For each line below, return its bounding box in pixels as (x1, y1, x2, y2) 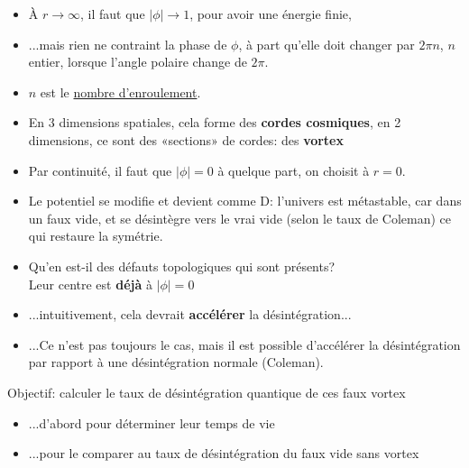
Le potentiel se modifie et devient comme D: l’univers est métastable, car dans (28, 191, 462, 210)
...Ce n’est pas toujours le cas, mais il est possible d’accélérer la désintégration (28, 335, 461, 353)
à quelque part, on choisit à (217, 161, 370, 179)
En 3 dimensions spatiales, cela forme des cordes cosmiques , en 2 (28, 113, 401, 132)
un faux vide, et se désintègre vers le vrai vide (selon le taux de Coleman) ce (28, 208, 451, 227)
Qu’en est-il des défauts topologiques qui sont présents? (28, 256, 336, 275)
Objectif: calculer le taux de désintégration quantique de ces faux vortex (7, 382, 406, 401)
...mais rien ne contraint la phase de (28, 34, 227, 53)
